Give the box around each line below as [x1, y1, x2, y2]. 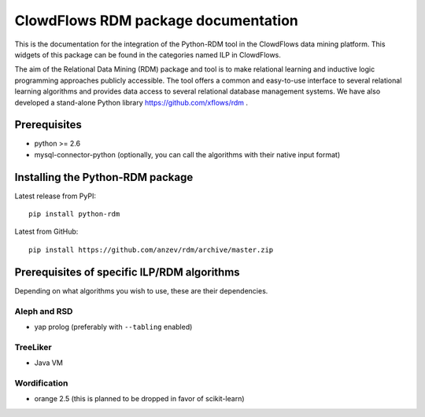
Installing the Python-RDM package [14, 170, 194, 184]
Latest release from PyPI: [14, 191, 96, 201]
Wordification [14, 378, 68, 389]
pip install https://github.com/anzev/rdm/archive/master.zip [28, 245, 274, 254]
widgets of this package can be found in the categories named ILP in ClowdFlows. [14, 50, 281, 59]
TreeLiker [14, 341, 52, 352]
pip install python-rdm [28, 209, 120, 219]
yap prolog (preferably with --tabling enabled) [34, 322, 193, 331]
